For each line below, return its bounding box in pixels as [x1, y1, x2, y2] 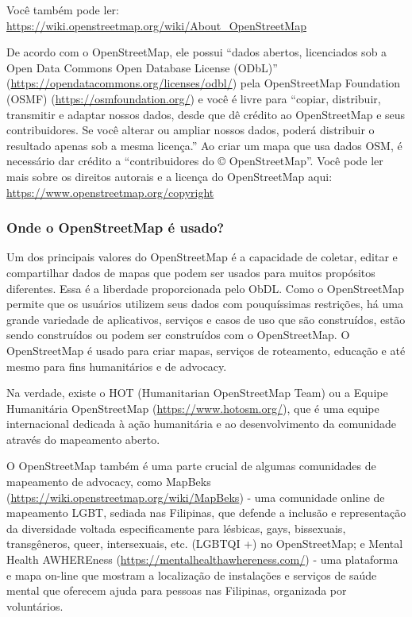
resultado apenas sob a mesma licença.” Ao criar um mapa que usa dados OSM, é [6, 137, 402, 153]
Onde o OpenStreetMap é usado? [6, 218, 225, 237]
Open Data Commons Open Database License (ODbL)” [6, 59, 278, 75]
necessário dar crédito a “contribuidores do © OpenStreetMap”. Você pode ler [6, 152, 383, 169]
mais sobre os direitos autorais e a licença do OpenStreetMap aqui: [6, 168, 333, 184]
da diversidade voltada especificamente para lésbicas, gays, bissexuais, [6, 519, 346, 536]
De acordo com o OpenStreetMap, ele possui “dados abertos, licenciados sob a [6, 44, 387, 60]
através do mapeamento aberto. [6, 430, 160, 447]
